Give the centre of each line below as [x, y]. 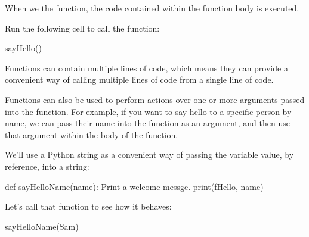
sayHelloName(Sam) [42, 226]
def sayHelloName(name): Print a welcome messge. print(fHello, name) [134, 186]
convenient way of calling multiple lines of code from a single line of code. [139, 79]
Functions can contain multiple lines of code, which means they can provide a [146, 68]
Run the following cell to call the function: [82, 28]
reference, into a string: [47, 166]
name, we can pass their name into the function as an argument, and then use [147, 123]
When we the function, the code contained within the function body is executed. [152, 8]
